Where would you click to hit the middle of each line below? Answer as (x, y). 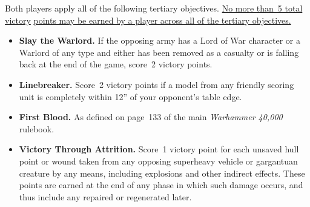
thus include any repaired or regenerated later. (105, 196)
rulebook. (37, 128)
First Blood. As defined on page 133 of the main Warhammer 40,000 (151, 117)
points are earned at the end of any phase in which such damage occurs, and (161, 185)
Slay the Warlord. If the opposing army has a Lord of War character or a (160, 40)
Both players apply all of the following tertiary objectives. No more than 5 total (154, 8)
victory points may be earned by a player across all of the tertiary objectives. (148, 20)
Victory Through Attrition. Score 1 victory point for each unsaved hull (159, 149)
